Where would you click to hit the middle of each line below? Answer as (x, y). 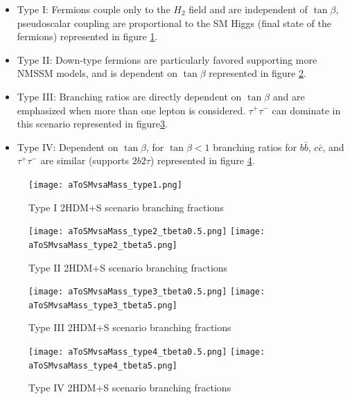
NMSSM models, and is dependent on (97, 73)
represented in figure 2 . (257, 73)
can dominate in (306, 110)
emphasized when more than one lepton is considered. (131, 110)
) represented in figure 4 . (202, 160)
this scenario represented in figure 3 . (92, 124)
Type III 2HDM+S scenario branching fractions (130, 327)
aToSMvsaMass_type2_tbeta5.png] (103, 245)
